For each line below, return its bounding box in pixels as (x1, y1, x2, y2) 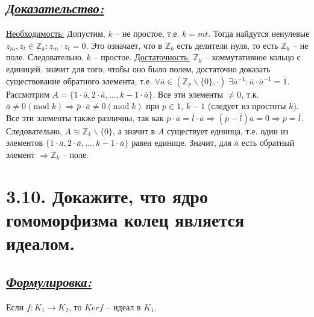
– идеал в (106, 300, 141, 313)
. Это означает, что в (86, 39, 162, 51)
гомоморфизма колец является (6, 207, 245, 231)
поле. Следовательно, (6, 51, 84, 63)
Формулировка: (6, 272, 92, 290)
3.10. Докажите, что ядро (6, 183, 208, 208)
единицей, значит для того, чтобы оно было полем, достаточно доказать (6, 62, 271, 75)
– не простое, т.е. (115, 27, 180, 40)
